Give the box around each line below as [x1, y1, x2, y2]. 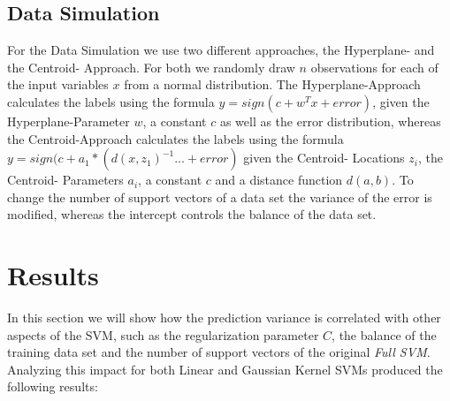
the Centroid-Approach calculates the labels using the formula [7, 129, 344, 148]
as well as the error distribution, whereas [219, 111, 441, 130]
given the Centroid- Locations [243, 148, 405, 167]
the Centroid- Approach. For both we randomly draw [7, 57, 295, 76]
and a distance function [215, 170, 343, 189]
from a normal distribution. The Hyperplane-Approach [124, 75, 421, 94]
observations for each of [310, 57, 439, 76]
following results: [7, 377, 98, 396]
